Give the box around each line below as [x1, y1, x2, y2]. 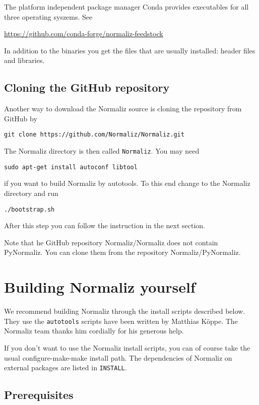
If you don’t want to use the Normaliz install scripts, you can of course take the [4, 342, 250, 353]
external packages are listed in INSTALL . [4, 362, 127, 373]
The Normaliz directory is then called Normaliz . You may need [4, 146, 200, 156]
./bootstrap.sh [4, 206, 55, 213]
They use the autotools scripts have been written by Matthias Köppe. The [4, 315, 238, 326]
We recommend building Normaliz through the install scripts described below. [4, 306, 245, 316]
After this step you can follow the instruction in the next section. [4, 220, 205, 231]
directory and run [4, 187, 58, 198]
